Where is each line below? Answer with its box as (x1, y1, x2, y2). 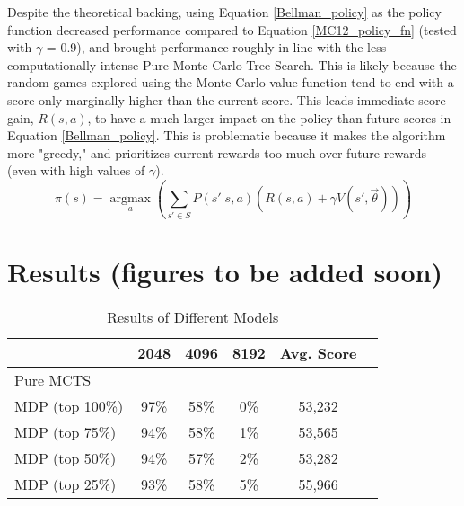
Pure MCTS (14, 368, 92, 390)
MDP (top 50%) (14, 447, 117, 468)
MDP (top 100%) (14, 395, 124, 416)
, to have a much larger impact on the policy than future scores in (87, 108, 451, 127)
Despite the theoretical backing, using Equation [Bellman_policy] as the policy (7, 3, 442, 21)
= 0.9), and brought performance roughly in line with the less (46, 38, 387, 57)
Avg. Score (279, 342, 357, 363)
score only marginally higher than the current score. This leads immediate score (7, 90, 446, 109)
